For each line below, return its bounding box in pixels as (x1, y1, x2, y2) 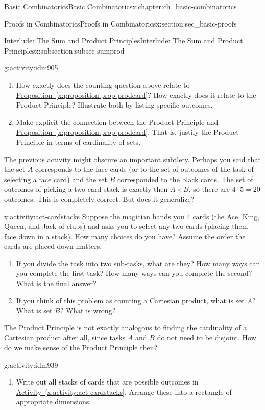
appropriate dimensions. (16, 396, 91, 407)
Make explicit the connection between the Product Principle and (16, 116, 219, 127)
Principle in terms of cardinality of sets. (16, 136, 141, 147)
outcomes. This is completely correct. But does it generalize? (4, 193, 195, 204)
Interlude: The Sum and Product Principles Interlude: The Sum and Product (4, 35, 243, 46)
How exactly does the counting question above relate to (16, 79, 190, 90)
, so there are (188, 184, 230, 194)
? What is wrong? (60, 305, 116, 316)
